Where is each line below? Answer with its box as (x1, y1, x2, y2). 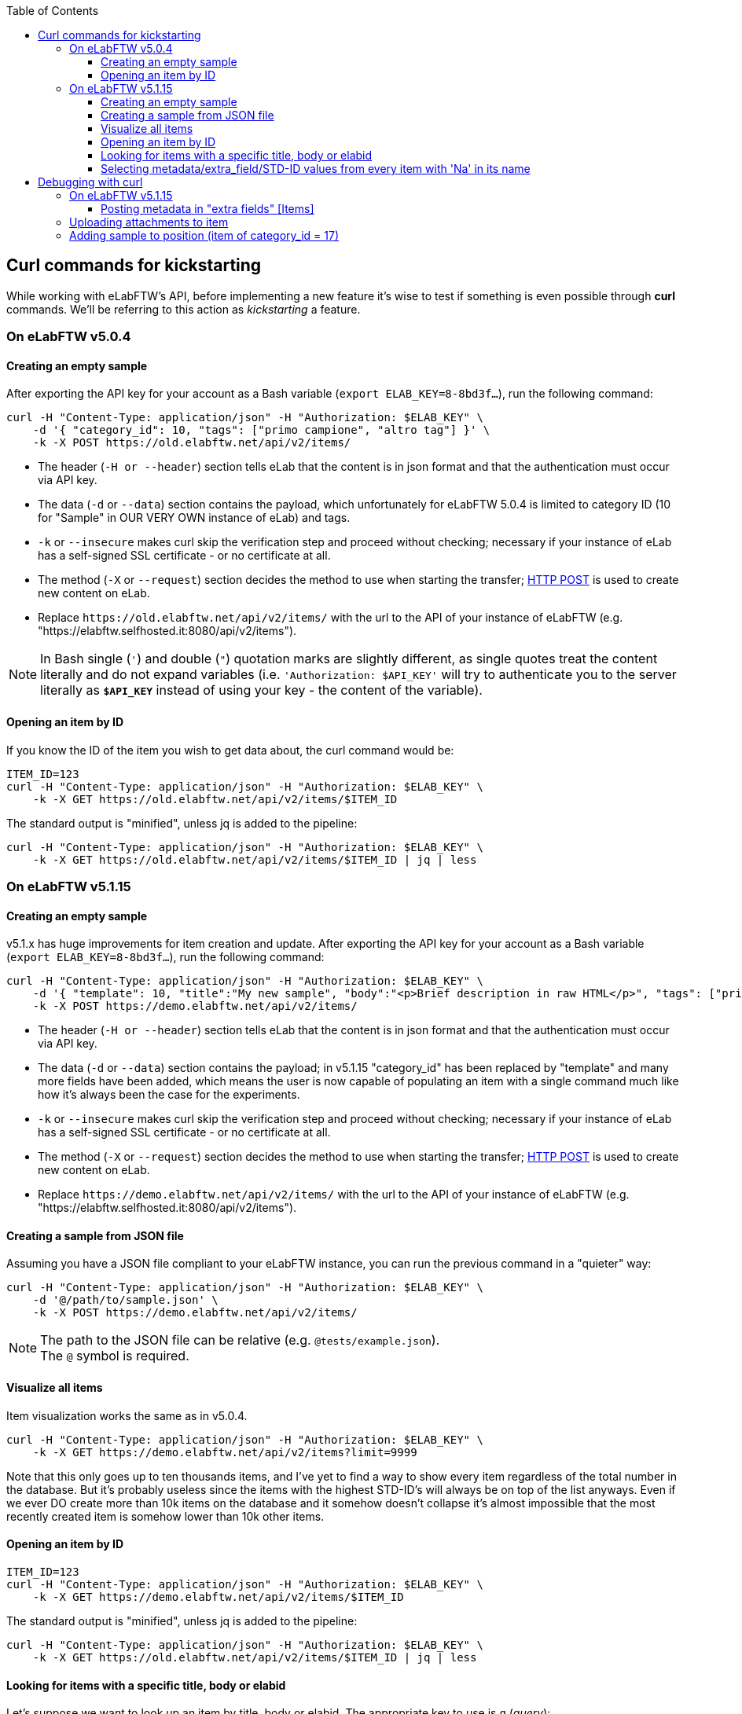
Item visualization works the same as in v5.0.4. (6, 1408, 248, 1422)
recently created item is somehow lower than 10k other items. (6, 1509, 325, 1523)
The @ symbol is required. (40, 1348, 189, 1364)
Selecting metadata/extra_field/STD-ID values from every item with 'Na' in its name (101, 162, 531, 175)
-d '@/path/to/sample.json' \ (32, 1294, 219, 1307)
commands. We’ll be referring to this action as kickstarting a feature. (6, 302, 361, 316)
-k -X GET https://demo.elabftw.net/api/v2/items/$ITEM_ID (32, 1590, 404, 1603)
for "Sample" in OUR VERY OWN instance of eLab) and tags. (38, 511, 351, 525)
